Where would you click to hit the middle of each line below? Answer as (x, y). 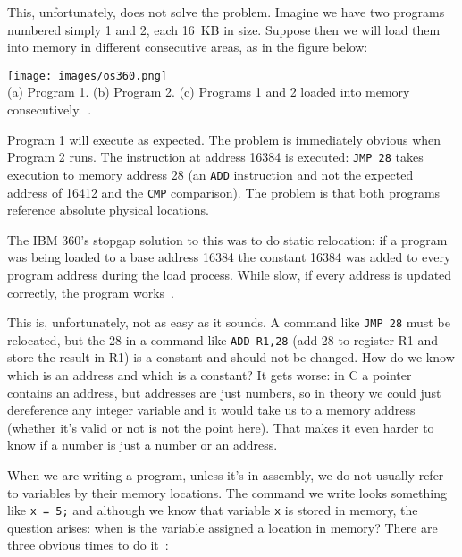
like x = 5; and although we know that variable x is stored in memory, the (213, 510)
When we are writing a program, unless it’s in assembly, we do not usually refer (226, 475)
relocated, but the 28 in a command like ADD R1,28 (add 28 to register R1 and (223, 339)
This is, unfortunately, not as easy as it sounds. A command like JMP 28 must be (229, 322)
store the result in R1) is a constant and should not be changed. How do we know (231, 357)
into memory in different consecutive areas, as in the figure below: (188, 47)
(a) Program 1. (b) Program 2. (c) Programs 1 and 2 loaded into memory (209, 92)
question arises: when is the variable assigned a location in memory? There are (223, 527)
